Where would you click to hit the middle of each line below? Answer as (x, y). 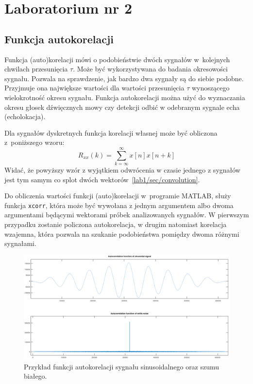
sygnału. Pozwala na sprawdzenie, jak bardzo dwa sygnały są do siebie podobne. (124, 78)
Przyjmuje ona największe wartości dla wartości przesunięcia (94, 88)
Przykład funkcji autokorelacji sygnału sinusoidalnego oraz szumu (122, 366)
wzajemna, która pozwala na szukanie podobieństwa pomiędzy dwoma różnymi (122, 234)
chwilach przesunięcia (36, 69)
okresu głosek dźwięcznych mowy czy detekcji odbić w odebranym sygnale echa (122, 107)
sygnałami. (20, 243)
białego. (35, 376)
